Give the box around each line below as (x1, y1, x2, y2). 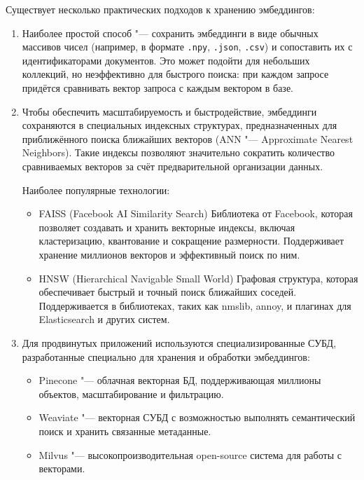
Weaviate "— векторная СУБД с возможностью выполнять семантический (38, 410, 356, 425)
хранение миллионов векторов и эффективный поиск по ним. (38, 247, 300, 261)
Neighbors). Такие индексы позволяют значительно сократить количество (22, 145, 335, 160)
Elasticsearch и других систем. (38, 312, 170, 327)
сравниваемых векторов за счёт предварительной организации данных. (22, 159, 323, 173)
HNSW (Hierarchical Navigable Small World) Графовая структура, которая (38, 270, 358, 285)
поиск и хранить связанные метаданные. (38, 423, 211, 438)
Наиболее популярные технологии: (22, 182, 170, 197)
